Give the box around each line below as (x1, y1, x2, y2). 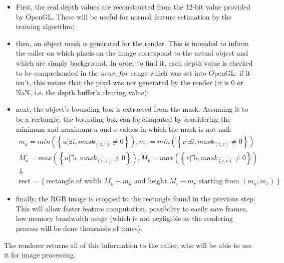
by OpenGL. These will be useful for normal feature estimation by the (16, 11, 232, 22)
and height (134, 178, 167, 185)
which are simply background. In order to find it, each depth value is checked (16, 57, 253, 68)
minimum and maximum (16, 123, 92, 134)
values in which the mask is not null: (119, 123, 232, 134)
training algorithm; (16, 21, 74, 32)
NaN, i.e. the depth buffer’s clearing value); (16, 87, 149, 97)
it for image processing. (4, 249, 76, 260)
